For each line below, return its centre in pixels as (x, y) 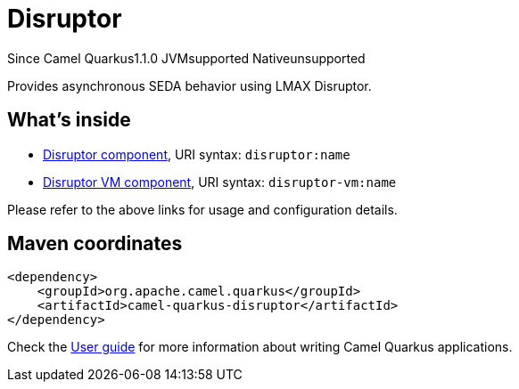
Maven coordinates (95, 244)
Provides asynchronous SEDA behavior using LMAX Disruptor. (189, 85)
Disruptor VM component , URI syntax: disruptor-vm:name (220, 182)
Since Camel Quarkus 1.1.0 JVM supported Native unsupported (186, 58)
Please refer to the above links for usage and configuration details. (202, 209)
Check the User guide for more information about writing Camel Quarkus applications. (260, 347)
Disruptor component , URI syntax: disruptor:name (197, 154)
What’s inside (69, 120)
